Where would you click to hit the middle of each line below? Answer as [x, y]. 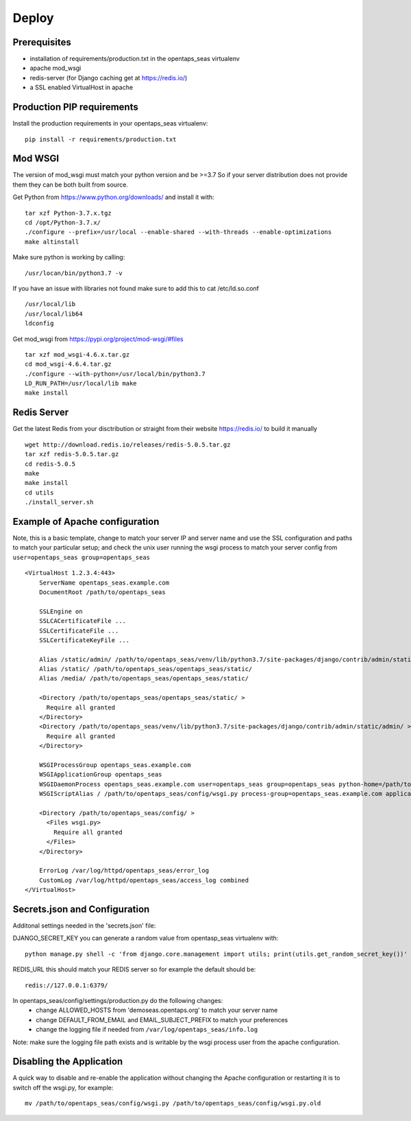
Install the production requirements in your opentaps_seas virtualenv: [110, 123]
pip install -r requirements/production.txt [101, 139]
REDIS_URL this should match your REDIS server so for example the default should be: [134, 969]
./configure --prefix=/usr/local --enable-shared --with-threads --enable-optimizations [178, 232]
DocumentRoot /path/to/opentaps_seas [102, 592]
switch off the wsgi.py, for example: [63, 1087]
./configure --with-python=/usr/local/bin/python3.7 [115, 374]
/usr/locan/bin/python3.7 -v [74, 273]
